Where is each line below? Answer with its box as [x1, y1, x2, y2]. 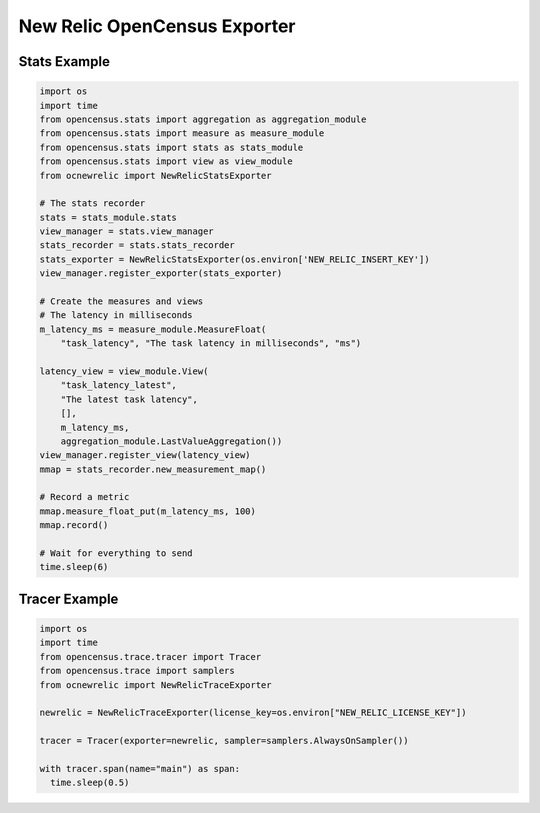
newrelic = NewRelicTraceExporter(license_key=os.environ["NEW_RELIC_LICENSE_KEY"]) [39, 707, 467, 719]
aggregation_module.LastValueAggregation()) [60, 435, 283, 447]
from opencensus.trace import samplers [39, 665, 235, 677]
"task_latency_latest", [60, 380, 177, 391]
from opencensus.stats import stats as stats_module [39, 141, 304, 153]
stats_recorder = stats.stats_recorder [39, 240, 235, 251]
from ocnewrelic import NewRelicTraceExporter [39, 679, 272, 690]
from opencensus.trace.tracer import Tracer [39, 651, 262, 662]
